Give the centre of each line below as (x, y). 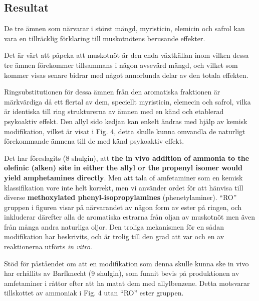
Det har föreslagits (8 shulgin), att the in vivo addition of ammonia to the (127, 158)
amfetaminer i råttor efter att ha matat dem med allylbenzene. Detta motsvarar (127, 283)
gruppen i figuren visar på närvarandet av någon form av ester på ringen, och (123, 207)
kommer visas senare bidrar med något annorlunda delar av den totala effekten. (126, 75)
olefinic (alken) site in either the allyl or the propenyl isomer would (123, 168)
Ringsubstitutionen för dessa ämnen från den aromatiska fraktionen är (112, 92)
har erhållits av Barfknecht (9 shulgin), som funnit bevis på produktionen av (122, 273)
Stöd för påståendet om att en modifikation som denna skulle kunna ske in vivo (126, 263)
